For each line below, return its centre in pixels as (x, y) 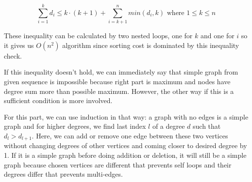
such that (207, 126)
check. (13, 55)
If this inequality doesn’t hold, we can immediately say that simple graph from (121, 72)
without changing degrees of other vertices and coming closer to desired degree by (126, 145)
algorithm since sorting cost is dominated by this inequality (151, 45)
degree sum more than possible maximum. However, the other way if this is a (119, 91)
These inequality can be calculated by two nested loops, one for (98, 36)
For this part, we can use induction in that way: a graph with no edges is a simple (126, 116)
